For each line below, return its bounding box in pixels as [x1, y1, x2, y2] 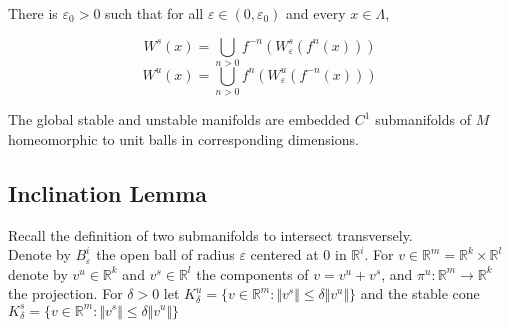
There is [8, 3, 58, 23]
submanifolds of [375, 109, 471, 130]
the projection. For [8, 283, 123, 304]
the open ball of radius [96, 244, 235, 265]
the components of [196, 263, 309, 284]
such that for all [105, 3, 204, 23]
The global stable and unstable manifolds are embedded [8, 109, 351, 130]
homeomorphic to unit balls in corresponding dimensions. [8, 128, 359, 149]
